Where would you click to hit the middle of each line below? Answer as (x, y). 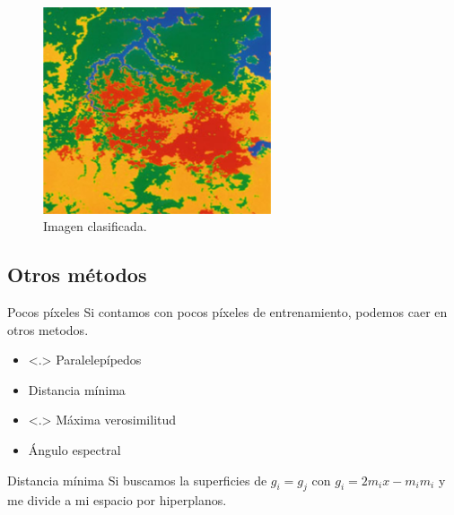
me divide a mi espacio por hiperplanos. (117, 500)
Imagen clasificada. (95, 226)
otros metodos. (48, 329)
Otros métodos (77, 275)
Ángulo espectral (74, 450)
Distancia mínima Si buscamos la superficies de (137, 480)
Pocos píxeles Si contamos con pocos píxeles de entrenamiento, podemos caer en (227, 312)
